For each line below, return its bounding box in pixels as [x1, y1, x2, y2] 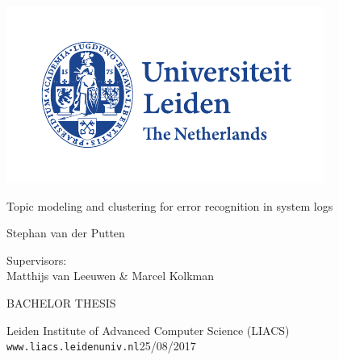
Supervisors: [6, 251, 67, 268]
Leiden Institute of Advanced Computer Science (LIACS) [6, 321, 290, 338]
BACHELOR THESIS [6, 294, 116, 311]
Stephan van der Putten [6, 224, 125, 241]
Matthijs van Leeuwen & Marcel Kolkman [6, 267, 214, 284]
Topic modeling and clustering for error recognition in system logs [6, 197, 333, 214]
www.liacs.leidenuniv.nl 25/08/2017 [6, 337, 196, 354]
